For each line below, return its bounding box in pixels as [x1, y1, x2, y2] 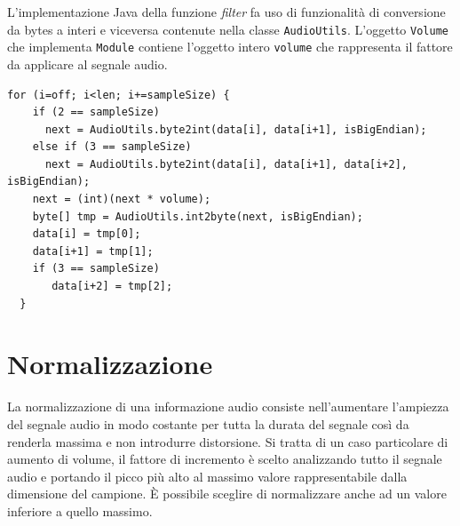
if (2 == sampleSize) [32, 106, 160, 119]
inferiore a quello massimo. [7, 501, 153, 520]
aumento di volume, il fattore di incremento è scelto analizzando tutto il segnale [7, 450, 442, 468]
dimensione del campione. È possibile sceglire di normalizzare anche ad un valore [7, 484, 447, 503]
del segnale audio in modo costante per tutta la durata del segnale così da [7, 414, 409, 433]
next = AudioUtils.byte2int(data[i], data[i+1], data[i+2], [44, 157, 408, 171]
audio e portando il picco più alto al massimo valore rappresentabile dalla [7, 466, 408, 485]
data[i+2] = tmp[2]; [52, 280, 173, 293]
